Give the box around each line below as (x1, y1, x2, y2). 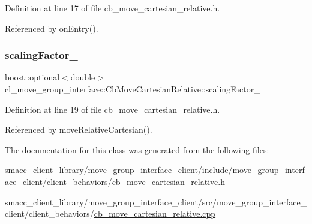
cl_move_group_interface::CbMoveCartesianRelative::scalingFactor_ (5, 83, 260, 95)
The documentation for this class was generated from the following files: (5, 143, 269, 156)
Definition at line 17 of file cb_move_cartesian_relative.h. (5, 2, 220, 14)
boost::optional (5, 71, 60, 83)
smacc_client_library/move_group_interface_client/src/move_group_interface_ (5, 195, 307, 208)
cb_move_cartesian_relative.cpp (94, 207, 216, 220)
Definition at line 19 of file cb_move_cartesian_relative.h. (5, 103, 220, 115)
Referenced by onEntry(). (5, 22, 98, 34)
